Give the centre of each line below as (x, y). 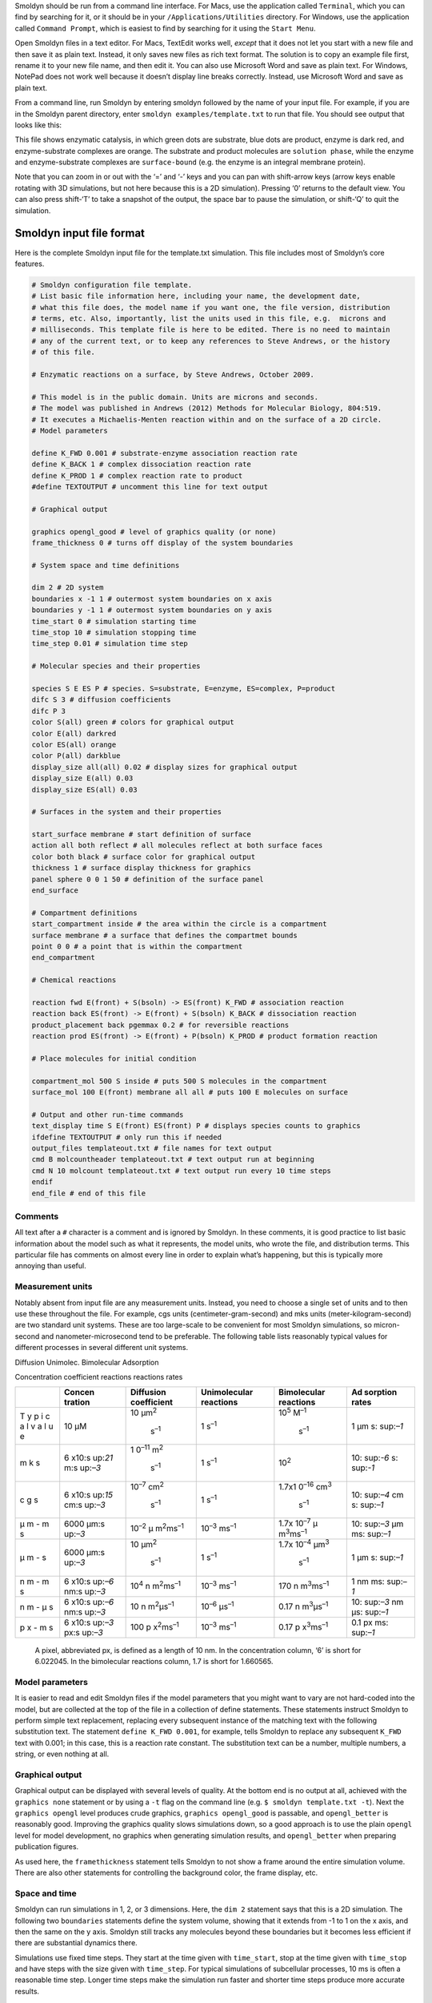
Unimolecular (227, 1392)
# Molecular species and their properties (116, 666)
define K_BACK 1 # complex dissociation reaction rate (141, 464)
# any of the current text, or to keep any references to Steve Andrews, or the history (211, 341)
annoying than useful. (51, 1266)
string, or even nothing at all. (62, 1754)
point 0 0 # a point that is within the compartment (137, 946)
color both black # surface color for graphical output (144, 856)
